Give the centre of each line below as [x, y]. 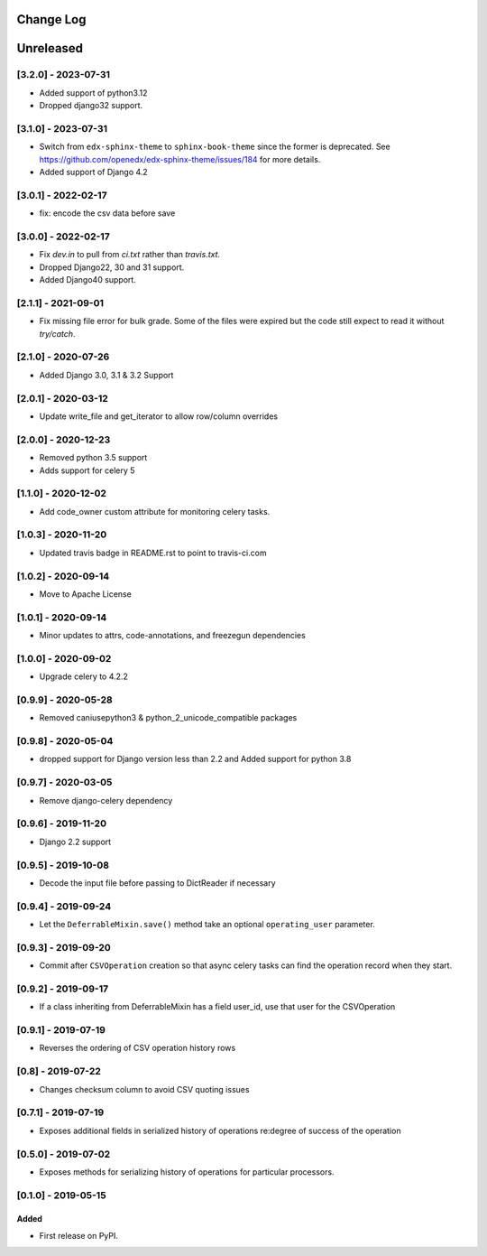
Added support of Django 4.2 [93, 172]
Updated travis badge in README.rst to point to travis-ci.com [153, 553]
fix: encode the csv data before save [107, 213]
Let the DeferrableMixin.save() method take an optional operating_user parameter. [207, 925]
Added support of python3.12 [93, 93]
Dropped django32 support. [91, 106]
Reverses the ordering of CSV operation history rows [138, 1048]
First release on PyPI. [79, 1235]
